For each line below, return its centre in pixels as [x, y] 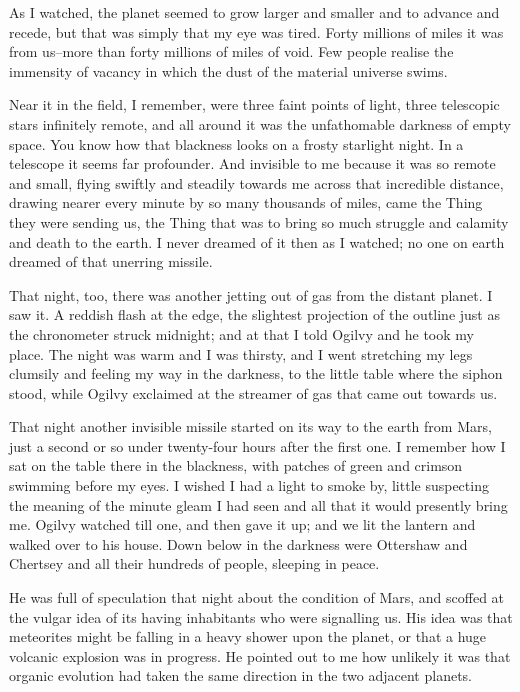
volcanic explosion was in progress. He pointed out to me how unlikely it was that [260, 655]
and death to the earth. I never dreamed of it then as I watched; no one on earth [257, 241]
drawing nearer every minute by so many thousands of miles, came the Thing [246, 202]
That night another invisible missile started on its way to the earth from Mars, [250, 426]
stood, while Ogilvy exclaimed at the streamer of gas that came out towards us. [253, 392]
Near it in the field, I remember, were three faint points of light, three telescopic [254, 104]
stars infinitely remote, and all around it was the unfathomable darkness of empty [260, 123]
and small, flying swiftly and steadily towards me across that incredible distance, [256, 182]
